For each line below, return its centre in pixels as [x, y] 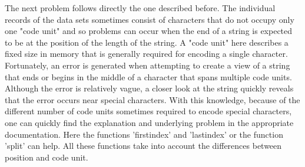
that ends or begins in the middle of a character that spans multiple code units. [148, 76]
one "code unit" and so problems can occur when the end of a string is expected [149, 31]
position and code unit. [47, 157]
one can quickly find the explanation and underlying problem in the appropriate [149, 122]
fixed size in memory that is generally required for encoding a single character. [146, 54]
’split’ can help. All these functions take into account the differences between [143, 146]
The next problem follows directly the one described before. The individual [140, 8]
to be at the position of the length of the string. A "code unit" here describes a [147, 42]
